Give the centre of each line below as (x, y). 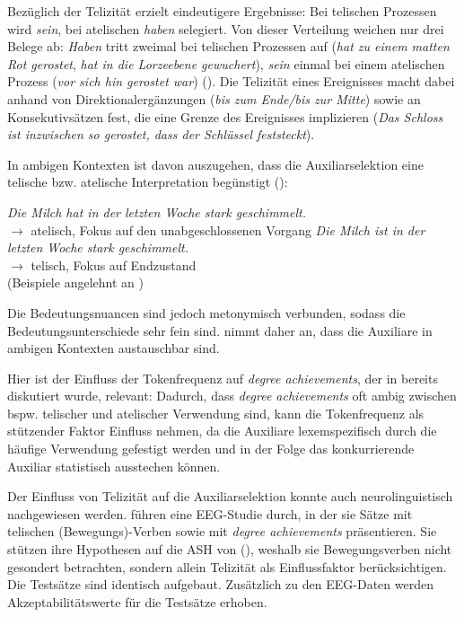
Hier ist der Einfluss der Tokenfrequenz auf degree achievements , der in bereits (223, 378)
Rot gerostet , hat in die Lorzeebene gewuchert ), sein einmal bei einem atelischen (226, 63)
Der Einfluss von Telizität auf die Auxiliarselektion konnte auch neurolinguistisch (230, 496)
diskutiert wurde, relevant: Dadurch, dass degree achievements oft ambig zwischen (232, 396)
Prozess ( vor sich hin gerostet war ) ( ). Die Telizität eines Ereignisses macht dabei (231, 81)
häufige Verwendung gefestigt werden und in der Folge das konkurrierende (211, 449)
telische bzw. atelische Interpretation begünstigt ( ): (148, 182)
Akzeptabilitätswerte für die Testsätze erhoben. (137, 601)
